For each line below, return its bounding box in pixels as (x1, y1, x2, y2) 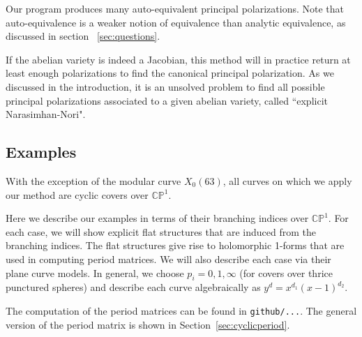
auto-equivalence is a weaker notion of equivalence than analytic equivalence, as (6, 15, 346, 29)
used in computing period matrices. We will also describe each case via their (6, 251, 331, 266)
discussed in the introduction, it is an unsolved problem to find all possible (6, 79, 325, 93)
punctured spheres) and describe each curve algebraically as (6, 280, 261, 294)
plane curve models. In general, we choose (6, 265, 184, 280)
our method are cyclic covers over (6, 187, 149, 202)
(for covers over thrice (239, 265, 333, 280)
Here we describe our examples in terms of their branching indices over (6, 211, 309, 225)
